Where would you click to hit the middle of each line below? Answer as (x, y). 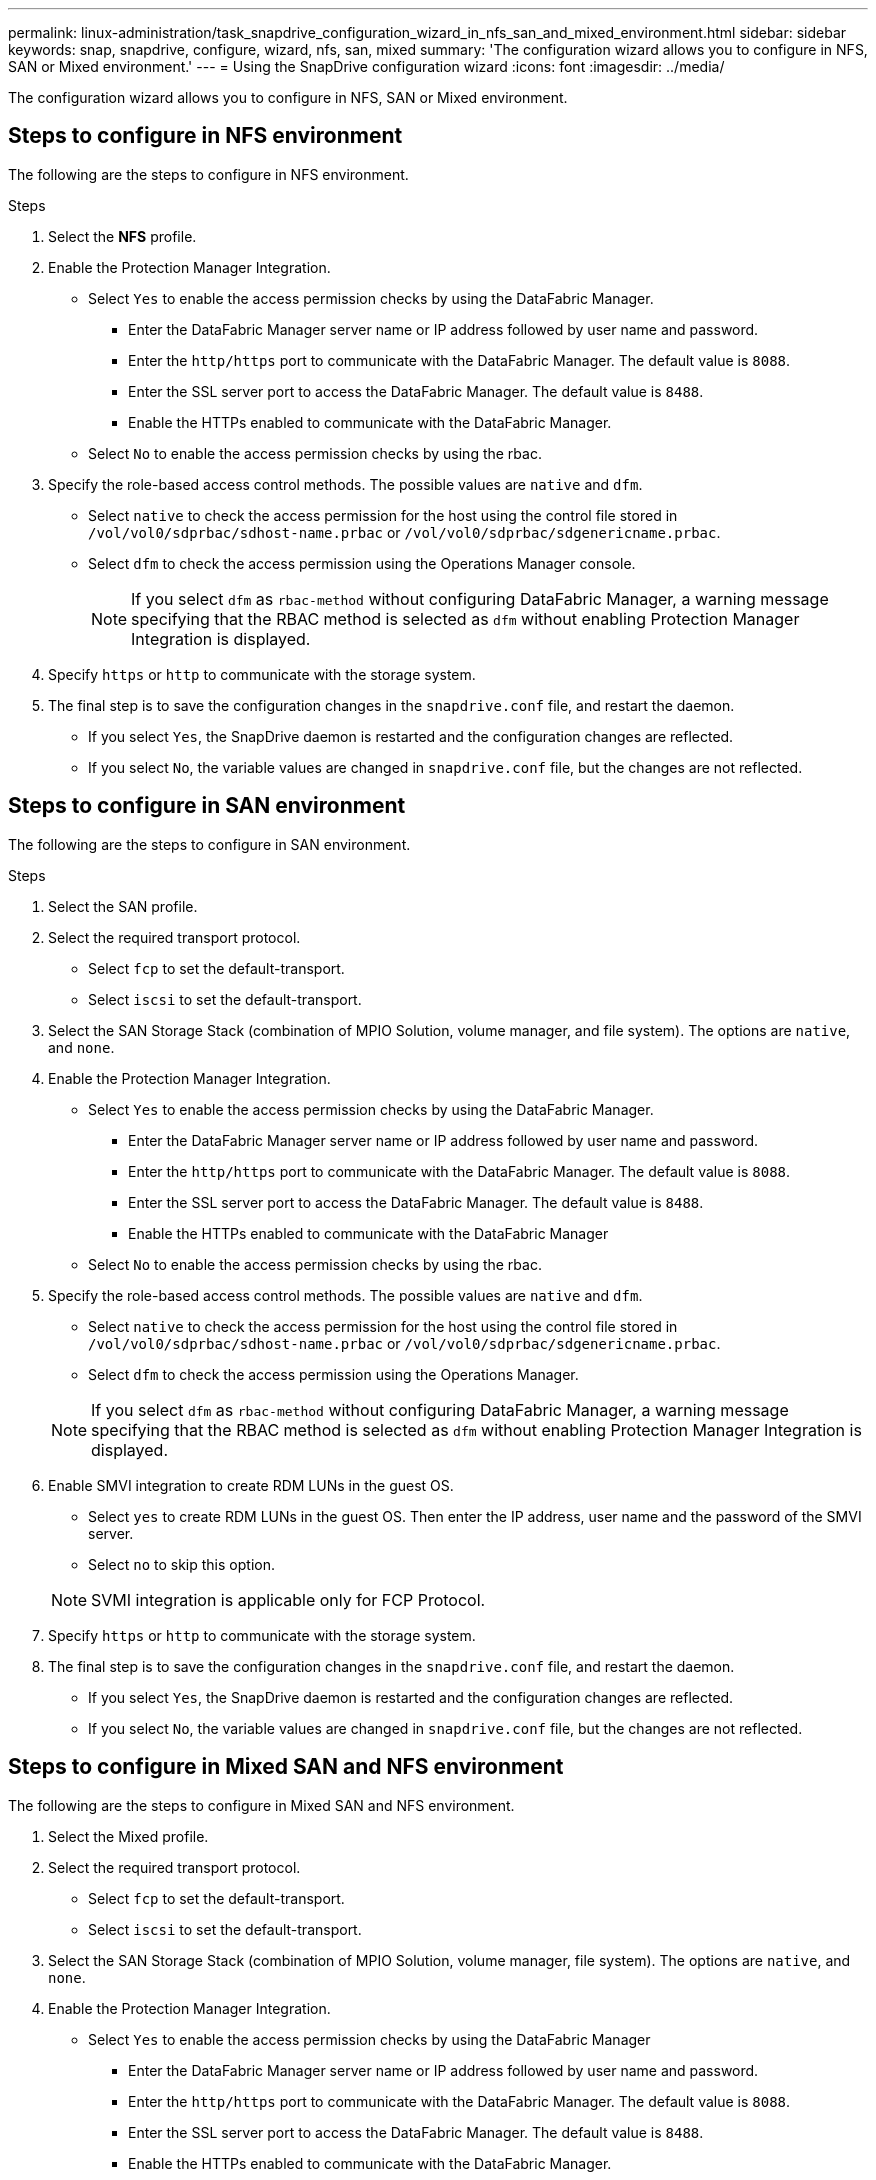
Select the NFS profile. (122, 236)
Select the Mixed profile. (128, 1836)
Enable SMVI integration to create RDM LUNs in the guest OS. (251, 1485)
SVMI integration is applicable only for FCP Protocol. (288, 1599)
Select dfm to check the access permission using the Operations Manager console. (362, 563)
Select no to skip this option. (181, 1564)
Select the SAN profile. (123, 906)
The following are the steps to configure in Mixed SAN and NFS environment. (261, 1805)
